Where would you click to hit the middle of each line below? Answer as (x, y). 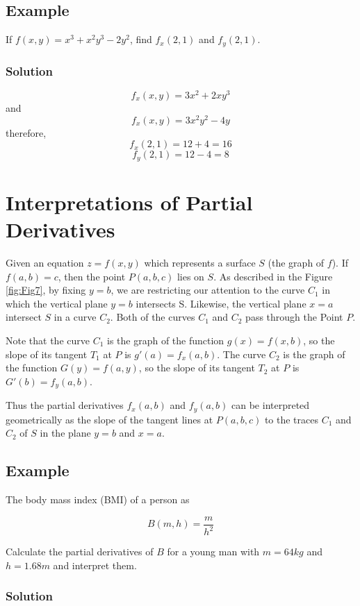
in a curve (75, 317)
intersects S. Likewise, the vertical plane (221, 303)
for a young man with (213, 552)
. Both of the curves (153, 317)
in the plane (65, 433)
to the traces (291, 419)
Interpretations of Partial (129, 202)
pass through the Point (294, 317)
